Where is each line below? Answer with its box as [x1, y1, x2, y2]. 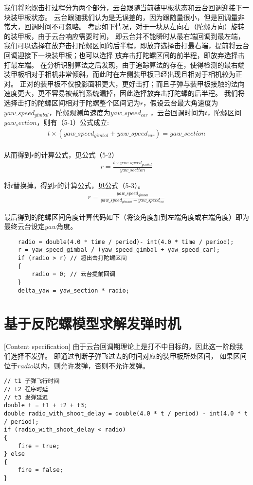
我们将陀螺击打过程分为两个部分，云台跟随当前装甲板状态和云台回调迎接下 [4, 2, 242, 12]
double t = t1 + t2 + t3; [4, 402, 88, 409]
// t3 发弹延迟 [4, 394, 48, 401]
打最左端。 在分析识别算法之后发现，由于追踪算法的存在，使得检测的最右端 [4, 59, 245, 69]
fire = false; [18, 467, 63, 474]
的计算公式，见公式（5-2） [34, 149, 118, 159]
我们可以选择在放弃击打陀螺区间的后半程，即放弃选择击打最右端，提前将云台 [4, 40, 249, 51]
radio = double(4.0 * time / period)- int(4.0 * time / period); [18, 238, 234, 245]
